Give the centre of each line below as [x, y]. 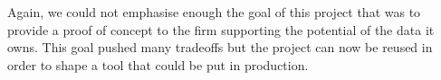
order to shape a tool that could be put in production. [158, 64]
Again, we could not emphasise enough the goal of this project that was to [214, 12]
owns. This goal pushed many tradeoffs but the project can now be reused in [220, 47]
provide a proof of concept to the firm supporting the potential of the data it [221, 29]
